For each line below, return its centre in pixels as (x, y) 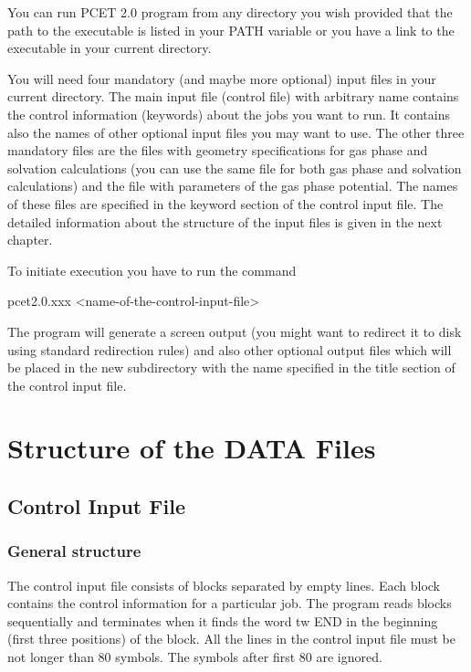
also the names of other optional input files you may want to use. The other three (236, 132)
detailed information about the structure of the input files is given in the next (225, 221)
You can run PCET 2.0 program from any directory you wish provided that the (230, 12)
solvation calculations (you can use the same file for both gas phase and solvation (235, 168)
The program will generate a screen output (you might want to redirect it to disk (235, 331)
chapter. (30, 240)
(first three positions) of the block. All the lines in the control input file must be (231, 639)
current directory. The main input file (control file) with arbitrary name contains (233, 96)
